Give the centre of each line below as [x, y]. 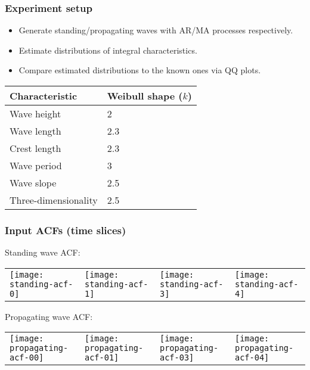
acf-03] [177, 358]
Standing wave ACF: [43, 252]
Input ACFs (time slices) [66, 230]
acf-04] [252, 358]
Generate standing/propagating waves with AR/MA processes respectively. [156, 30]
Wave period [36, 165]
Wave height [35, 114]
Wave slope [33, 183]
